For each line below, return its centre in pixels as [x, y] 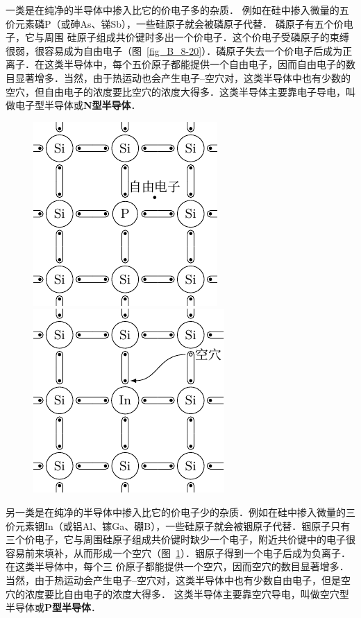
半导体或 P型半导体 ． [53, 607]
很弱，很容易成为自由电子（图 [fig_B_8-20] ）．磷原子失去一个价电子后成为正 [179, 50]
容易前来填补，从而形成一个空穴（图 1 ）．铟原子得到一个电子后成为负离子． [178, 552]
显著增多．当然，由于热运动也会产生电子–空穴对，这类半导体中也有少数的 [183, 77]
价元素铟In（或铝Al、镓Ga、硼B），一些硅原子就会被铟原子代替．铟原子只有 [178, 525]
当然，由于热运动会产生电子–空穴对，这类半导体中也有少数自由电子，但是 [173, 580]
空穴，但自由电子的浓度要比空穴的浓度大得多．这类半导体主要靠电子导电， [176, 91]
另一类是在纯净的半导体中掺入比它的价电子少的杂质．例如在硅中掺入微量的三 [180, 512]
